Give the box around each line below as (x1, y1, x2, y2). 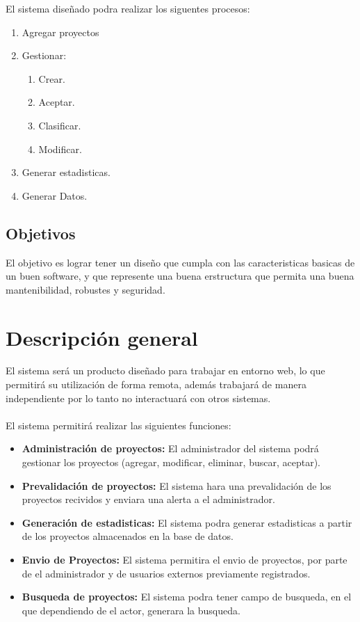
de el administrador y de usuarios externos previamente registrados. (22, 566, 311, 580)
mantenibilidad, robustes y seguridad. (6, 282, 165, 296)
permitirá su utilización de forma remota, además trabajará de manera (6, 377, 306, 392)
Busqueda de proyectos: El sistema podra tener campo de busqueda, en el (22, 589, 352, 604)
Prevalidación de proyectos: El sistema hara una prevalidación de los (22, 478, 332, 493)
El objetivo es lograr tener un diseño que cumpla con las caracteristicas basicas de (6, 255, 355, 269)
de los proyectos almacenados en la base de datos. (22, 529, 234, 543)
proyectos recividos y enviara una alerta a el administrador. (22, 492, 275, 507)
